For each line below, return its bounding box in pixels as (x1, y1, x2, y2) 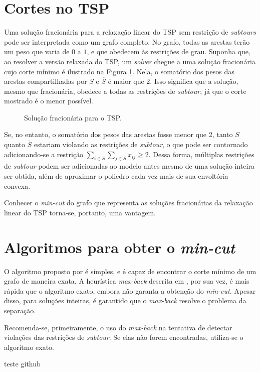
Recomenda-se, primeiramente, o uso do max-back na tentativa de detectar (4, 322, 232, 332)
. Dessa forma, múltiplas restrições (148, 149, 254, 159)
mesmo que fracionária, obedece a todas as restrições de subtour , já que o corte (4, 85, 246, 96)
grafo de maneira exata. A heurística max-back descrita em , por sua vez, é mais (4, 276, 249, 286)
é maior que (108, 76, 144, 86)
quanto (4, 139, 26, 150)
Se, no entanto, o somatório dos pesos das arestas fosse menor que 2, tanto (4, 129, 233, 140)
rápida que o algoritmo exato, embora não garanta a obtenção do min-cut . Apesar (4, 285, 256, 296)
